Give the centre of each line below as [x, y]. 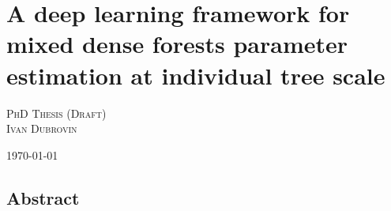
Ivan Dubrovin [42, 128]
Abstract [43, 197]
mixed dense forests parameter [177, 44]
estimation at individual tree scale [196, 75]
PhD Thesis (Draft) [56, 113]
